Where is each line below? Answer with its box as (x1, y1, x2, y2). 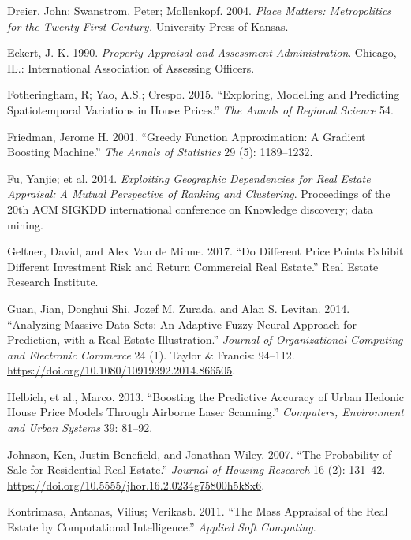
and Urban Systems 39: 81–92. (7, 419, 153, 436)
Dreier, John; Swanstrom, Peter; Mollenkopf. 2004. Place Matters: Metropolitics (7, 2, 392, 18)
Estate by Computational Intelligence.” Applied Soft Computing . (7, 519, 316, 535)
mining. (7, 216, 43, 233)
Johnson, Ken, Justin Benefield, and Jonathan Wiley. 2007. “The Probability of (7, 445, 392, 462)
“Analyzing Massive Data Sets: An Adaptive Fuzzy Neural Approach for (7, 315, 357, 332)
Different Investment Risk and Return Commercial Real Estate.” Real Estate (7, 258, 379, 274)
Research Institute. (7, 274, 99, 290)
